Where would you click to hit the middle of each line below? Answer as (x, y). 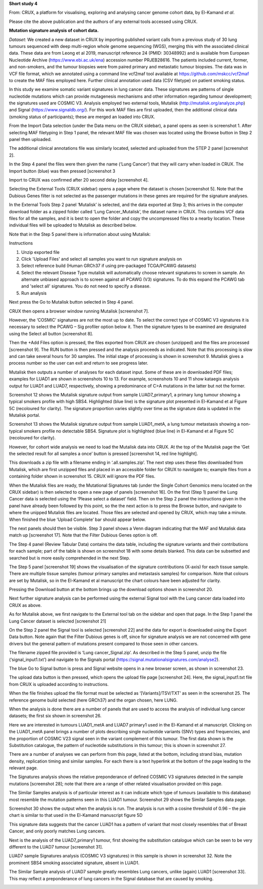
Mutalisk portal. (25, 415)
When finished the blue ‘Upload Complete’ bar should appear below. (77, 519)
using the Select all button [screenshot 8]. (51, 333)
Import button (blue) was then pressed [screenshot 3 (62, 171)
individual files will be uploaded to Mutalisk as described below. (73, 225)
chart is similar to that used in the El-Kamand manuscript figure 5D (76, 815)
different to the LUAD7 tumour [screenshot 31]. (56, 847)
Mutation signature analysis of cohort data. (54, 31)
